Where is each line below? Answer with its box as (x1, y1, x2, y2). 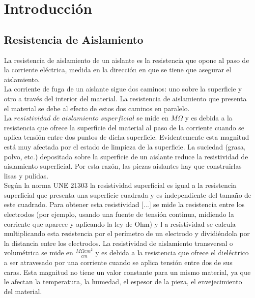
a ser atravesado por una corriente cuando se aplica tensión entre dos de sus (4, 257, 233, 268)
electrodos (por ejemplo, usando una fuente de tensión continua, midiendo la (4, 209, 234, 219)
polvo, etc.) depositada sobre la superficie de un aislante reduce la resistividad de (4, 151, 248, 161)
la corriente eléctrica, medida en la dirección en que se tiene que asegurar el (4, 64, 231, 75)
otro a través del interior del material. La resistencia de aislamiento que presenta (4, 93, 247, 103)
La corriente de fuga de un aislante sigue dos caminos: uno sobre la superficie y (4, 84, 242, 94)
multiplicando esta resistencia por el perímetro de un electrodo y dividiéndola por (4, 228, 250, 238)
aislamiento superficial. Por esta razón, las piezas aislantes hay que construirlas (4, 161, 242, 171)
